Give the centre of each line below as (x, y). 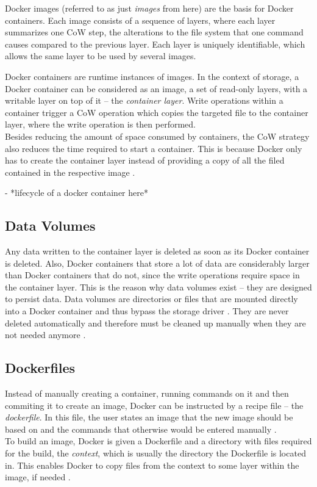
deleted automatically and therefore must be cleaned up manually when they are (155, 323)
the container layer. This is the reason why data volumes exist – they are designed (158, 287)
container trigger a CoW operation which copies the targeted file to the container (157, 112)
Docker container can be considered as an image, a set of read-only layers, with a (156, 88)
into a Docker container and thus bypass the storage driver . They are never (147, 311)
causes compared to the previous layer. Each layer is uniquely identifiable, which (155, 44)
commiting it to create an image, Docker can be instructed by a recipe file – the (154, 405)
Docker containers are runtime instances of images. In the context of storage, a (152, 76)
